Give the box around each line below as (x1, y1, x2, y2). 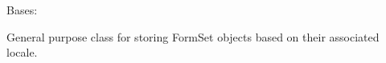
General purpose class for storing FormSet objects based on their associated (6, 28, 380, 45)
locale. (6, 44, 38, 61)
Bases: (6, 2, 38, 18)
